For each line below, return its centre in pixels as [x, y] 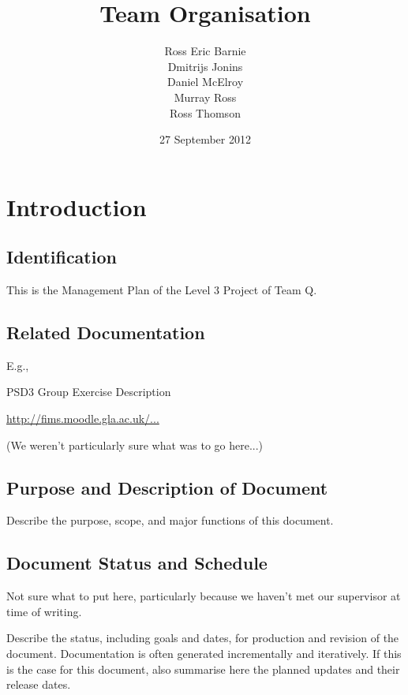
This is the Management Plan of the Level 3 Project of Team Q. [162, 290]
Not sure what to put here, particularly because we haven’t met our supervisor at [204, 596]
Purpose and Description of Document [167, 487]
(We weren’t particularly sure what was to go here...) [135, 445]
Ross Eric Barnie [205, 51]
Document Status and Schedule [137, 563]
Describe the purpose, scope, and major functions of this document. [170, 520]
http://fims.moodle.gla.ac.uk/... [83, 418]
